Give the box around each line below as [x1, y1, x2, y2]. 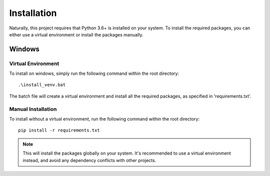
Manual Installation [9, 105, 57, 112]
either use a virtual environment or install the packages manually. [9, 31, 143, 37]
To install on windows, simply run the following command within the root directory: [9, 70, 179, 77]
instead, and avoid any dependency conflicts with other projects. [22, 157, 156, 163]
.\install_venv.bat [18, 82, 66, 88]
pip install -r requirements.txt [18, 128, 100, 133]
